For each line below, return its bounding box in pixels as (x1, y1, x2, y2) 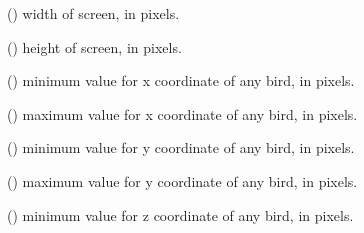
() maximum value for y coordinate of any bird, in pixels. (7, 170, 358, 191)
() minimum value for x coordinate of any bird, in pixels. (7, 70, 355, 91)
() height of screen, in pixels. (7, 36, 182, 57)
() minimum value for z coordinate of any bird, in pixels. (7, 204, 354, 225)
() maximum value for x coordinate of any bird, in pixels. (7, 103, 358, 124)
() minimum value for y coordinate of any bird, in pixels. (7, 137, 355, 158)
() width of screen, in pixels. (7, 3, 180, 23)
